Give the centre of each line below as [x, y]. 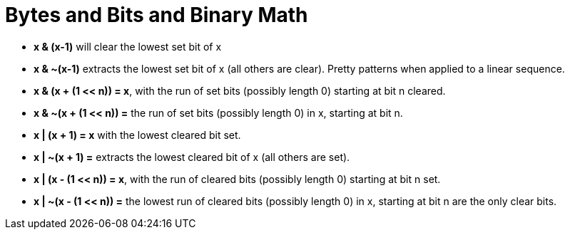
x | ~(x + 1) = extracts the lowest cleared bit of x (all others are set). [192, 157]
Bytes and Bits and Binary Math [157, 15]
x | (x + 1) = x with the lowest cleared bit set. [137, 135]
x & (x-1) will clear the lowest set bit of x [128, 46]
